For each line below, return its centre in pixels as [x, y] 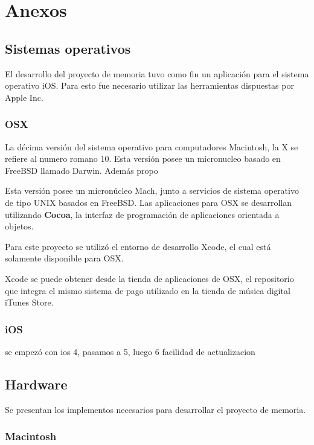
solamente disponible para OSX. [64, 258]
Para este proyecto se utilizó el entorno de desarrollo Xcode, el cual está [138, 246]
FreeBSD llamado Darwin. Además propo [82, 170]
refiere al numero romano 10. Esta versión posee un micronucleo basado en [143, 158]
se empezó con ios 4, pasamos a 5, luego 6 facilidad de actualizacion [130, 351]
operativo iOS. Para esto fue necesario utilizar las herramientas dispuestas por [149, 85]
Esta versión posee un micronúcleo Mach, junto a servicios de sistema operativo [152, 190]
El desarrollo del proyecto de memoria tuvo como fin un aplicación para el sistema [157, 73]
